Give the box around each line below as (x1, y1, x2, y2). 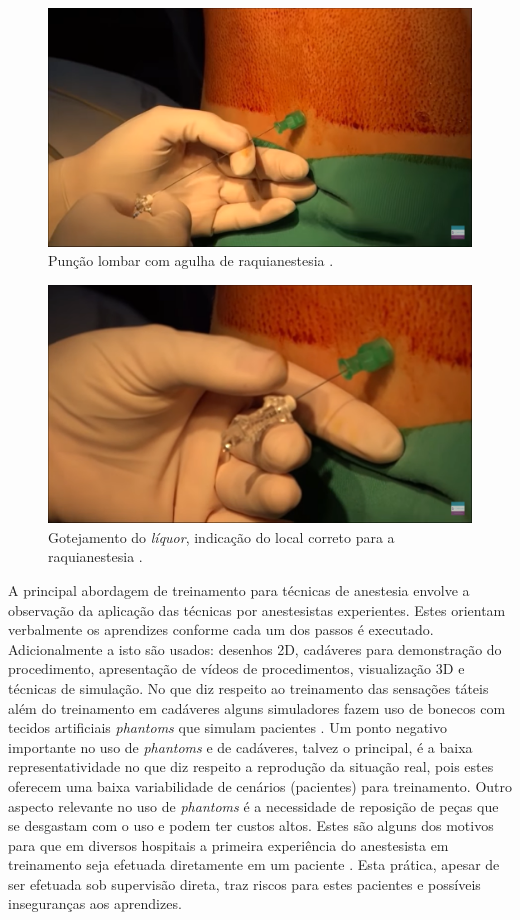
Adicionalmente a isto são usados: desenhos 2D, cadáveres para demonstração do (8, 638, 502, 659)
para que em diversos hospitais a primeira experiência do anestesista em (8, 834, 449, 855)
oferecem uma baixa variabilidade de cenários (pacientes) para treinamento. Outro (8, 775, 512, 796)
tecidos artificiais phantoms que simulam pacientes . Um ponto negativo (8, 717, 447, 738)
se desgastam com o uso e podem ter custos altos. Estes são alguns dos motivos (8, 815, 494, 836)
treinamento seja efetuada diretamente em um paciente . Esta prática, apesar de (8, 854, 500, 875)
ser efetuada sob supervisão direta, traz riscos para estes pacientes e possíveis (8, 873, 481, 894)
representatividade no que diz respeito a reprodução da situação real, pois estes (8, 756, 494, 777)
